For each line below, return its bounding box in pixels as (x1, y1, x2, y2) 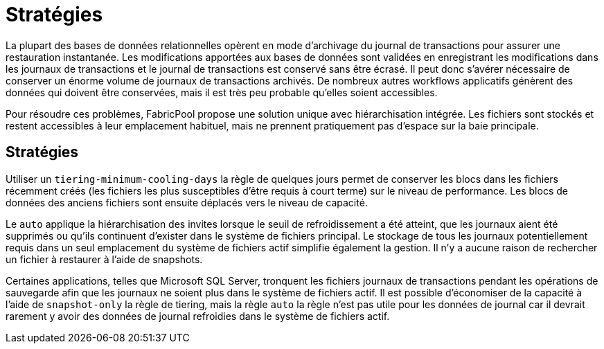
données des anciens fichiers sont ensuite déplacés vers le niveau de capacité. (6, 196, 368, 208)
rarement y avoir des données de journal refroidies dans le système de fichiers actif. (6, 310, 390, 322)
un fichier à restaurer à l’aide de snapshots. (6, 253, 203, 265)
